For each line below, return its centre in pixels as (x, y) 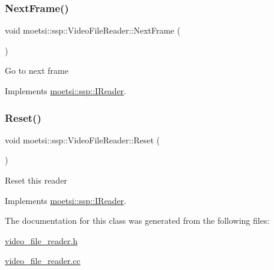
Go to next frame (37, 70)
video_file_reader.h (41, 240)
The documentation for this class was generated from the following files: (137, 220)
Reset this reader (36, 180)
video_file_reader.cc (43, 261)
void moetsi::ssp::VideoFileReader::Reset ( (82, 139)
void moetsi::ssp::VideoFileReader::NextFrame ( (93, 30)
